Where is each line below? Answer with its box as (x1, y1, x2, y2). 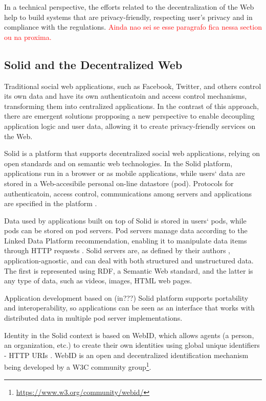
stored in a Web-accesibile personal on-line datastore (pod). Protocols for (4, 177, 234, 188)
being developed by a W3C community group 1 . (4, 360, 151, 372)
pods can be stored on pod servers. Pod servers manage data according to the (4, 225, 248, 236)
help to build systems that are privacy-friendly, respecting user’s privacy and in (4, 11, 253, 22)
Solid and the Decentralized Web (4, 56, 183, 72)
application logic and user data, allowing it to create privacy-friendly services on (4, 120, 256, 131)
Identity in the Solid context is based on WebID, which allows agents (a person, (4, 329, 254, 340)
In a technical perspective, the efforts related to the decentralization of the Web (4, 2, 254, 12)
